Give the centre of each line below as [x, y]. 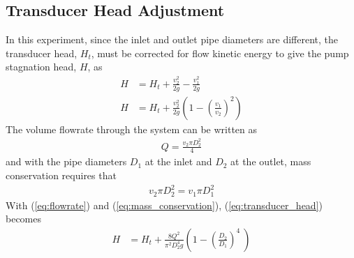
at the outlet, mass [271, 161]
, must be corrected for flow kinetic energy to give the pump [220, 53]
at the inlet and [178, 161]
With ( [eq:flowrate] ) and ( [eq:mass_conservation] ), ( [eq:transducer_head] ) [164, 205]
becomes [24, 219]
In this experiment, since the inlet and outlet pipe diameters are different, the [172, 39]
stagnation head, [41, 67]
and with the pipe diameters [66, 161]
